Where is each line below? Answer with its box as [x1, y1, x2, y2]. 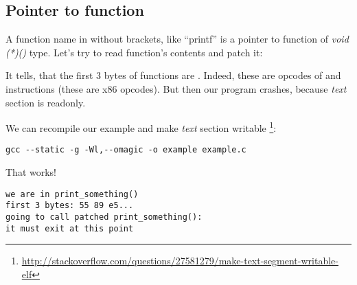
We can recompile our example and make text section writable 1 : [5, 119, 277, 135]
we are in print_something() [5, 189, 139, 199]
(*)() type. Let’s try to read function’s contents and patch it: [5, 45, 263, 59]
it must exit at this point [5, 223, 134, 233]
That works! [5, 165, 57, 179]
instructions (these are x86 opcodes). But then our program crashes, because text [5, 81, 347, 95]
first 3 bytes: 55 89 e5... [5, 201, 134, 211]
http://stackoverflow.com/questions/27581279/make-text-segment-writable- [21, 253, 338, 268]
